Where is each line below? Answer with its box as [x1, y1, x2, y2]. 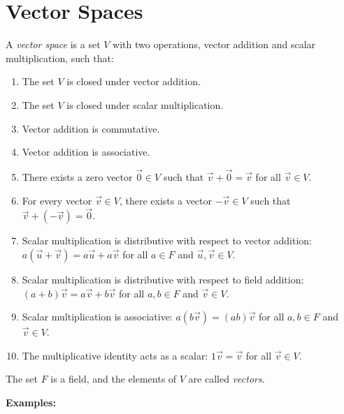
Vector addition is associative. [22, 145, 150, 159]
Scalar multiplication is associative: [22, 309, 173, 324]
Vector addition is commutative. [22, 121, 160, 135]
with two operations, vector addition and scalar [113, 37, 316, 52]
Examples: [6, 394, 56, 409]
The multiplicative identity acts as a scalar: [22, 348, 208, 362]
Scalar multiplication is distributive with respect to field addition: [22, 272, 304, 286]
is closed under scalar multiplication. [66, 97, 224, 112]
